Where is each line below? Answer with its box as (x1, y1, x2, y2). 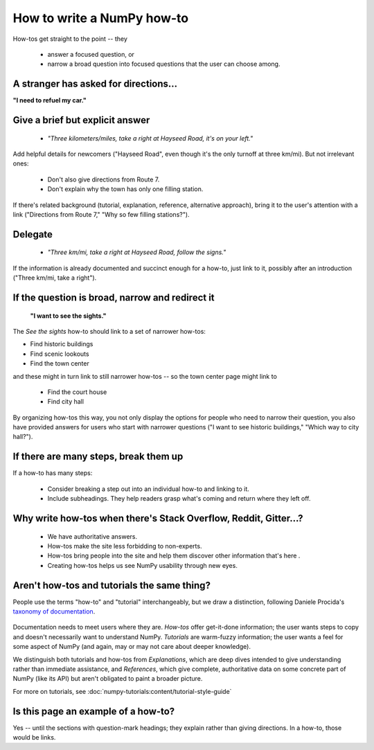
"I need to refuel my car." (12, 96, 87, 105)
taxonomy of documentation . (12, 607, 96, 616)
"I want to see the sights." (30, 312, 107, 320)
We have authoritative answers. (47, 532, 138, 540)
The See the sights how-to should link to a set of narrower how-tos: (12, 327, 206, 335)
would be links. (12, 733, 56, 742)
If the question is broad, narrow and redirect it (12, 292, 215, 303)
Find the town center (30, 359, 89, 368)
